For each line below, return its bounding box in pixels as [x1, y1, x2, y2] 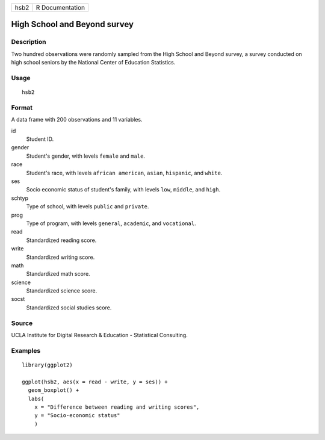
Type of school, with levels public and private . [26, 203, 149, 210]
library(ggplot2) [22, 361, 73, 368]
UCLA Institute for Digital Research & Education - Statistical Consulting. [11, 331, 188, 338]
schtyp [11, 194, 28, 202]
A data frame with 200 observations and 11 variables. [11, 116, 143, 123]
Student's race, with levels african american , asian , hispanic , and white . [26, 169, 223, 176]
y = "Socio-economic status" [34, 412, 120, 419]
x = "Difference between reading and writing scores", [34, 403, 200, 411]
